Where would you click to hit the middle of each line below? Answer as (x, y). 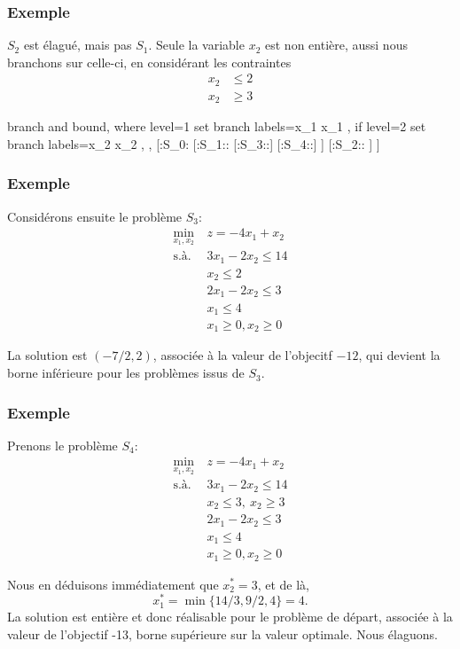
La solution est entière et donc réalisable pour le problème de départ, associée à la (230, 617)
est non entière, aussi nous (336, 45)
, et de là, (283, 584)
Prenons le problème (62, 445)
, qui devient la (399, 355)
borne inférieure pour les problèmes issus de (126, 373)
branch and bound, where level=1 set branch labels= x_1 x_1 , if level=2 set (217, 126)
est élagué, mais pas (78, 45)
